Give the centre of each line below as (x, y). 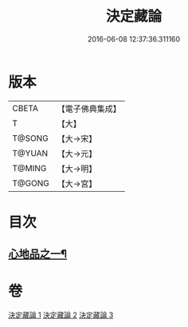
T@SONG (31, 138)
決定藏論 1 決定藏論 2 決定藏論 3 (61, 315)
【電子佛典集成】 (89, 109)
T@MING (29, 168)
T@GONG (31, 183)
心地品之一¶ (38, 254)
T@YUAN (30, 153)
